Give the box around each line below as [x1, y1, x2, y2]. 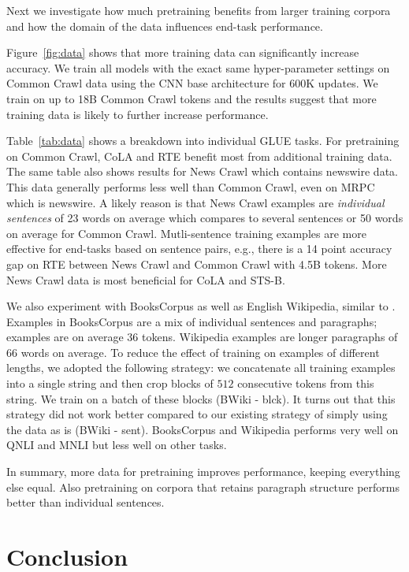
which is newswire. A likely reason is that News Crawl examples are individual [6, 194, 385, 210]
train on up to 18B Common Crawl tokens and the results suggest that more [6, 90, 377, 106]
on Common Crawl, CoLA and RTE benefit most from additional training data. [6, 147, 392, 164]
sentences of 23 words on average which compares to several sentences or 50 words [6, 210, 403, 226]
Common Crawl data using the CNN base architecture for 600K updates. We [6, 75, 378, 91]
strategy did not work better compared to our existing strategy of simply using [6, 406, 388, 422]
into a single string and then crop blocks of [6, 375, 214, 392]
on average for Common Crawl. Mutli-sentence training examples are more [6, 225, 366, 241]
